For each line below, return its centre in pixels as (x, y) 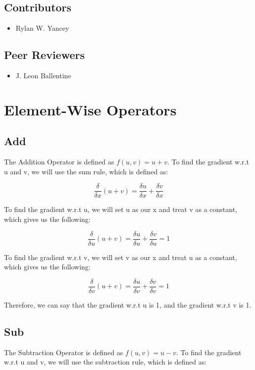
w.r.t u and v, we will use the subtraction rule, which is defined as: (105, 362)
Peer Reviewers (45, 55)
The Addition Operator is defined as (59, 162)
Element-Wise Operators (90, 109)
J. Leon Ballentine (43, 75)
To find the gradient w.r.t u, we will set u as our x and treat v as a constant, (121, 209)
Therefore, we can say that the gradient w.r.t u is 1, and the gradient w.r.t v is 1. (128, 304)
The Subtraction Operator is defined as (64, 352)
